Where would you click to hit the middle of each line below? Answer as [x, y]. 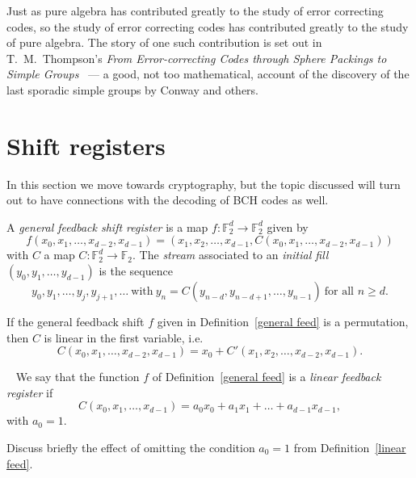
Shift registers [86, 145]
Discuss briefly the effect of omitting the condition [131, 448]
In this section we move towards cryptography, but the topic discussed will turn [204, 184]
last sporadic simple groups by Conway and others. [133, 89]
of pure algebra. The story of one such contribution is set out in [164, 42]
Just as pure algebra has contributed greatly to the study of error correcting [195, 10]
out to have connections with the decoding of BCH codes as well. [168, 200]
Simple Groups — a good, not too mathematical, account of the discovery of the [208, 74]
